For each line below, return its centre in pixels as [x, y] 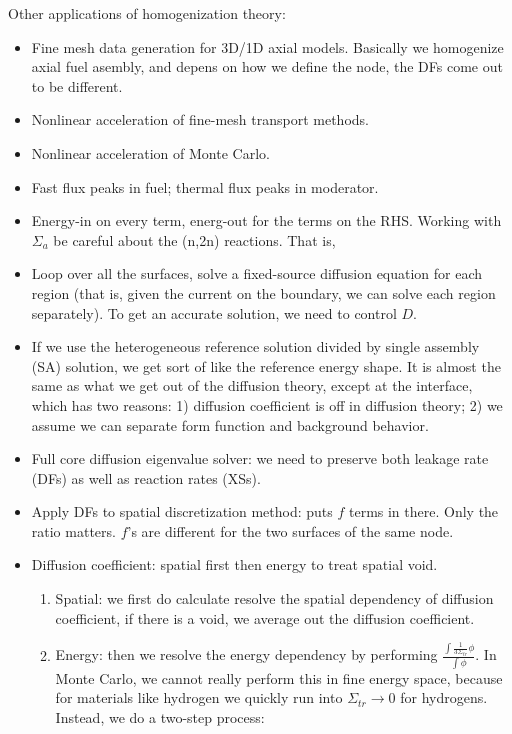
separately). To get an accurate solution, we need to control [214, 312]
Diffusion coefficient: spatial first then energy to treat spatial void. [234, 564]
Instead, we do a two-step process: [160, 717]
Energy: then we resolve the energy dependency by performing [246, 654]
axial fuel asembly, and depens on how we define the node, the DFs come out [267, 66]
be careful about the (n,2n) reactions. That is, [194, 239]
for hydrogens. [444, 697]
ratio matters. [73, 530]
